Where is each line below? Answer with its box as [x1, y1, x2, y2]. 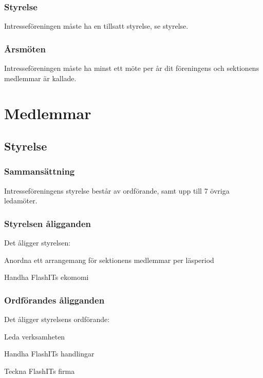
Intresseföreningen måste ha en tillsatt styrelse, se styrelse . [4, 21, 189, 31]
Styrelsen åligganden [4, 217, 91, 230]
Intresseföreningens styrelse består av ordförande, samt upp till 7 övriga [4, 185, 230, 196]
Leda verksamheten [4, 331, 65, 342]
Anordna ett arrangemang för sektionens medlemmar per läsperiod [4, 254, 214, 265]
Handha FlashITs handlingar [4, 348, 95, 359]
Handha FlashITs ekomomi [4, 272, 89, 282]
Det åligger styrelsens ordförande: [4, 314, 110, 324]
